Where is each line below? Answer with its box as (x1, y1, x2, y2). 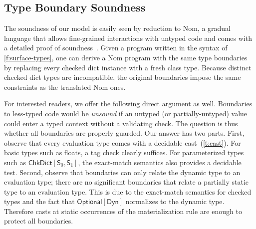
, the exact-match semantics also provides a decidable (78, 157, 242, 167)
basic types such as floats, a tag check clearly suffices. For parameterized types (4, 147, 244, 158)
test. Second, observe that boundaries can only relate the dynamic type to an (4, 167, 241, 177)
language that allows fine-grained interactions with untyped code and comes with (4, 32, 252, 43)
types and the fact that (4, 196, 75, 207)
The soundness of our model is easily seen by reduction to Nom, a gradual (4, 23, 231, 33)
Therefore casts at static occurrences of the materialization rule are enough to (4, 206, 242, 216)
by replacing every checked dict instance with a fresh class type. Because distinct (4, 62, 252, 72)
